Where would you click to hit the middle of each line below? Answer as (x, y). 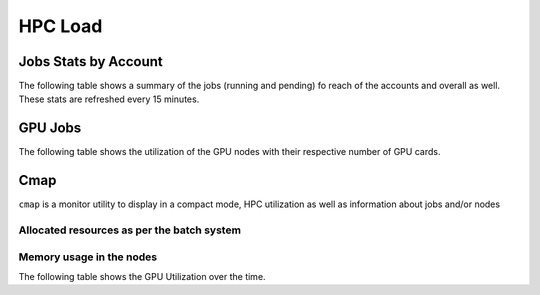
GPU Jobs (50, 128)
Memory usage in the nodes (88, 257)
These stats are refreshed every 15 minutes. (109, 99)
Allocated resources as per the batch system (130, 230)
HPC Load (60, 26)
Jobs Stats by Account (91, 61)
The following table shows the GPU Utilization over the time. (142, 276)
